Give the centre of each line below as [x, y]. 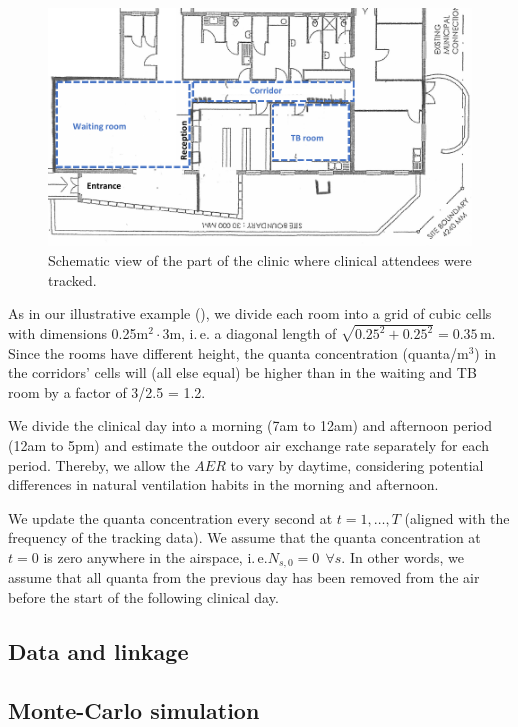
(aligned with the [457, 517]
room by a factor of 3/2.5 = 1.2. [107, 391]
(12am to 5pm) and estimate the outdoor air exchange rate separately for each [248, 445]
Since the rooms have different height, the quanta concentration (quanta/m [238, 352]
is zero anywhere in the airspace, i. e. [155, 557]
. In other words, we [402, 557]
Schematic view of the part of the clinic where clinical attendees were [260, 260]
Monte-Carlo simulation [134, 709]
